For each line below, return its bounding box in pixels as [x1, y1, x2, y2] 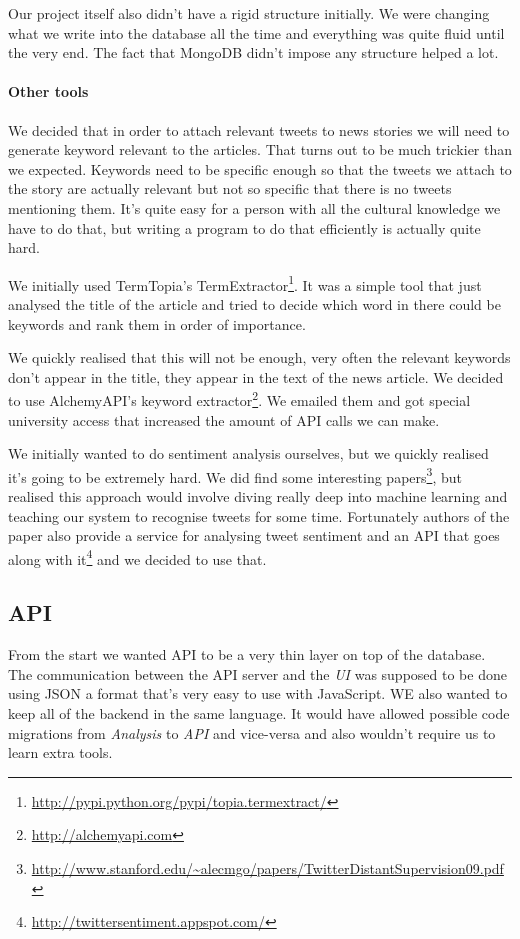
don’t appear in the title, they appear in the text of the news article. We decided [8, 366, 504, 387]
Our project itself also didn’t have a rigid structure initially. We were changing [8, 3, 490, 23]
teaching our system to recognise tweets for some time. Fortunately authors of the [8, 505, 510, 526]
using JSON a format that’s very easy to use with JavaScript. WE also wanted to [8, 683, 508, 704]
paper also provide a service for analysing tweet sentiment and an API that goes [8, 525, 500, 546]
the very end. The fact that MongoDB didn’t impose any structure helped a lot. [8, 42, 499, 63]
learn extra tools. [8, 742, 113, 763]
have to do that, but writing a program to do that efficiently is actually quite [8, 217, 481, 238]
